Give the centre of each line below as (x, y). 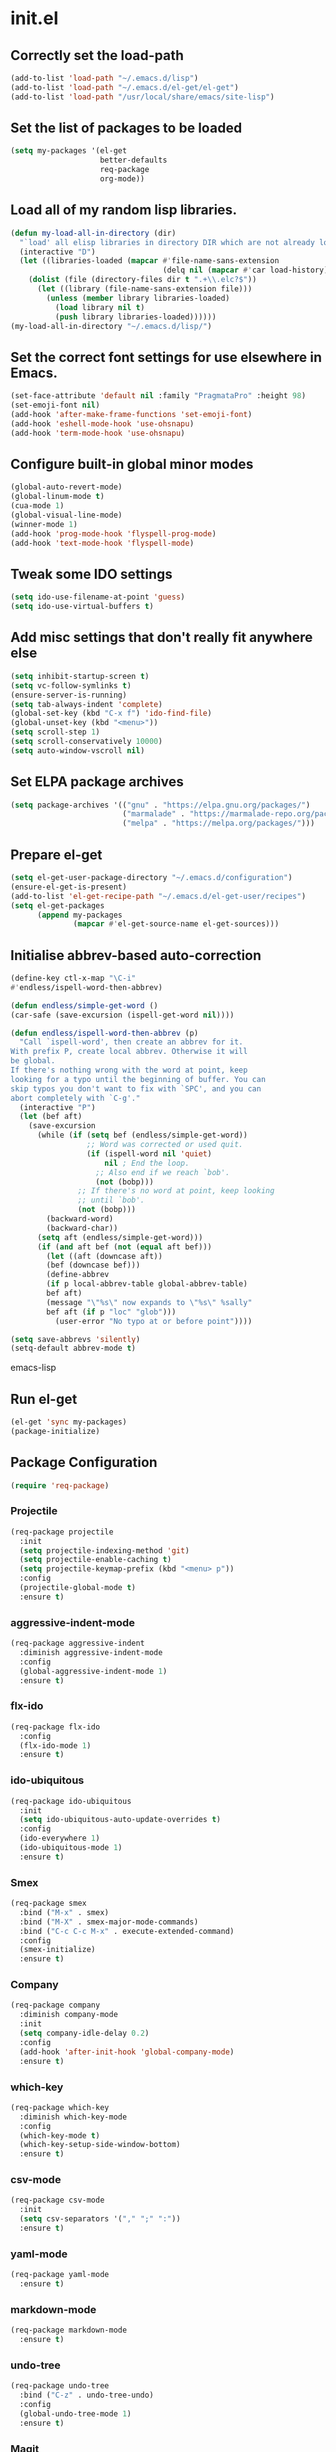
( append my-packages (79, 915)
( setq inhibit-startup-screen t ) (80, 676)
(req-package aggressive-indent (77, 1643)
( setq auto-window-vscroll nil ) (77, 750)
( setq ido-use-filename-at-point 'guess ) (98, 597)
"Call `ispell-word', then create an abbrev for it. (131, 1042)
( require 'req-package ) (60, 1485)
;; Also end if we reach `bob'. (162, 1172)
